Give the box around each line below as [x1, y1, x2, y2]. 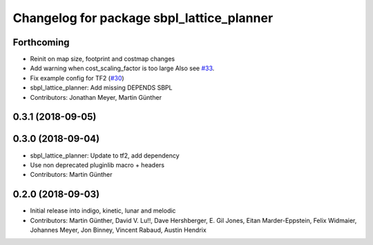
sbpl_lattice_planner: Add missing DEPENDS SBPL [30, 83, 173, 92]
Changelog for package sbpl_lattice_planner [12, 10, 274, 25]
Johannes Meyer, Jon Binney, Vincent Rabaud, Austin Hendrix [30, 226, 207, 234]
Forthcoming [12, 36, 70, 48]
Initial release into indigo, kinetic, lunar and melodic [30, 206, 176, 215]
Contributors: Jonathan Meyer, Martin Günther [30, 93, 162, 101]
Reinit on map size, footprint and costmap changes [30, 55, 175, 63]
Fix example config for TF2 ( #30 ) [30, 74, 124, 82]
